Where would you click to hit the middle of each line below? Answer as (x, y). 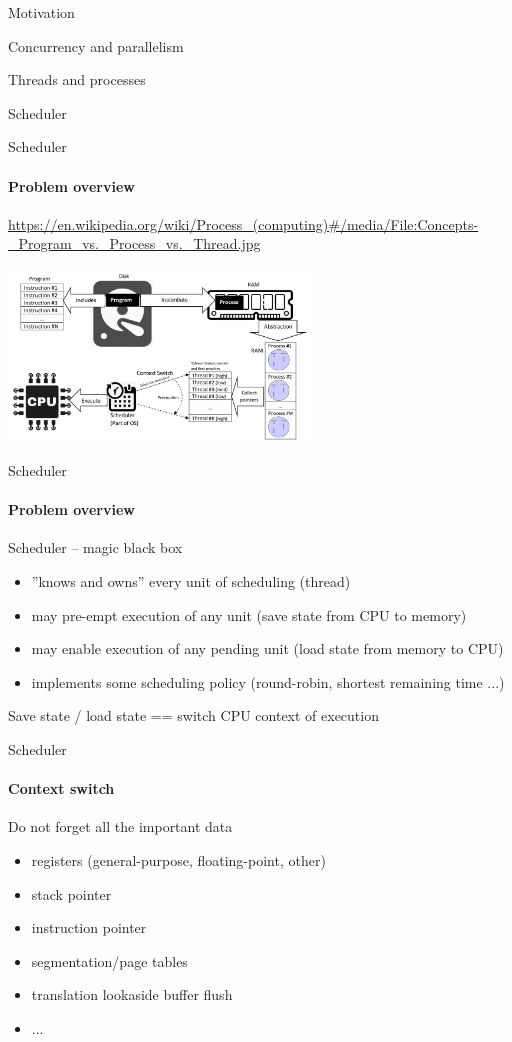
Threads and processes (77, 79)
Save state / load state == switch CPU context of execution (193, 715)
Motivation (41, 12)
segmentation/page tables (109, 960)
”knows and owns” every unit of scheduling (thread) (191, 581)
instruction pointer (89, 927)
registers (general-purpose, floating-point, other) (178, 860)
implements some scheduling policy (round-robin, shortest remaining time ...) (268, 681)
